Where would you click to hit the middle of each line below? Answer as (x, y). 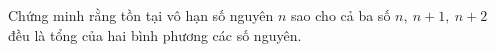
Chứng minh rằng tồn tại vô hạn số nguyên (141, 15)
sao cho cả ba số (341, 15)
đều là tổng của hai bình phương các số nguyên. (155, 34)
